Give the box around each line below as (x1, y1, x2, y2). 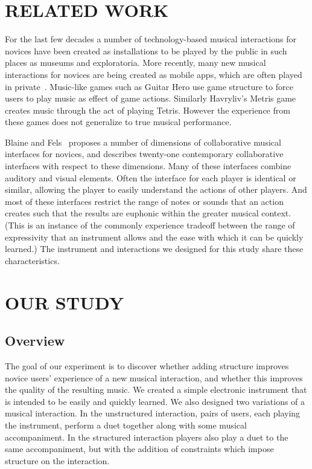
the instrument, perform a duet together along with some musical (5, 418, 247, 431)
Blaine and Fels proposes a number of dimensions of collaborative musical (5, 135, 281, 148)
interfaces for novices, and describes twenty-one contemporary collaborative (5, 147, 284, 160)
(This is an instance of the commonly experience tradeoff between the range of (5, 219, 295, 231)
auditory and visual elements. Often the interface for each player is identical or (5, 171, 296, 184)
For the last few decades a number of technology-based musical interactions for (5, 33, 296, 45)
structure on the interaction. (5, 454, 110, 467)
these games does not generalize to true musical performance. (5, 115, 232, 128)
